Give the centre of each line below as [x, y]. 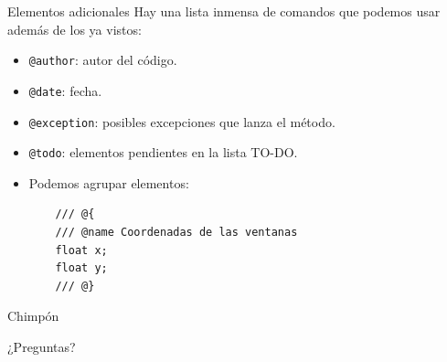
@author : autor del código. [103, 60]
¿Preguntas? [42, 346]
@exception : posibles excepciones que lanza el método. [182, 121]
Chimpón [33, 316]
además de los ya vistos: [74, 29]
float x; [81, 250]
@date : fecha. [65, 90]
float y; [81, 268]
